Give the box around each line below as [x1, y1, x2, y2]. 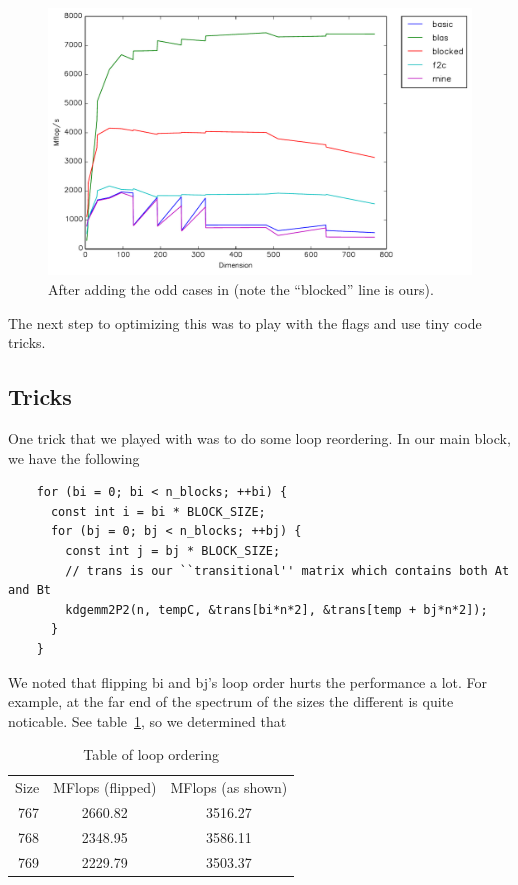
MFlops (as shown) [170, 777, 288, 798]
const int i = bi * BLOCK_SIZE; [50, 504, 266, 519]
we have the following [8, 447, 140, 468]
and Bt [8, 583, 51, 598]
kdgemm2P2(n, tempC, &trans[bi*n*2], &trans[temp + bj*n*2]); [65, 602, 488, 617]
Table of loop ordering [83, 744, 220, 765]
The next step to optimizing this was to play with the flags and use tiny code [8, 312, 482, 333]
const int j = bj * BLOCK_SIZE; [65, 544, 281, 559]
